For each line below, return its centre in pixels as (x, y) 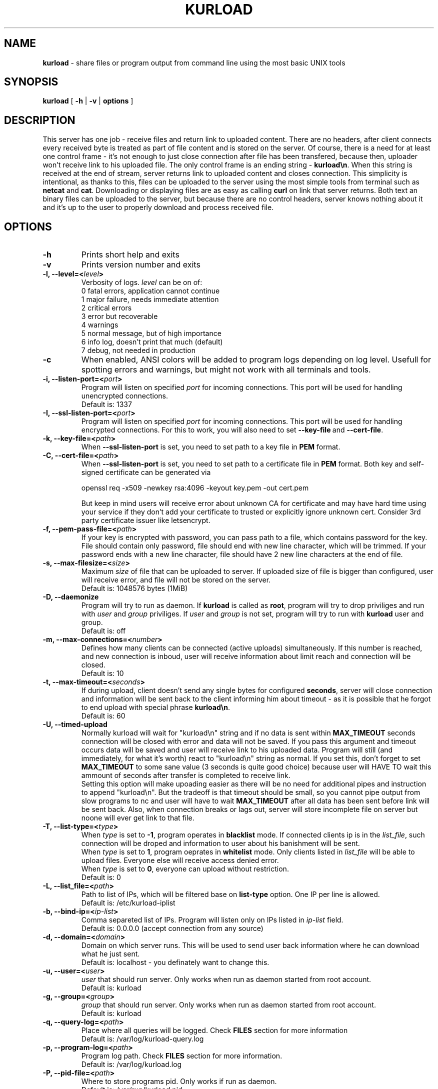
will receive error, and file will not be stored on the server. (176, 580)
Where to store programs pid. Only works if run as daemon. (179, 1081)
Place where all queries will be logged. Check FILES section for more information (214, 1030)
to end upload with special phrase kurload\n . (155, 707)
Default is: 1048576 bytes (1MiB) (134, 588)
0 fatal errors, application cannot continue (150, 291)
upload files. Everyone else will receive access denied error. (180, 860)
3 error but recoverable (119, 316)
